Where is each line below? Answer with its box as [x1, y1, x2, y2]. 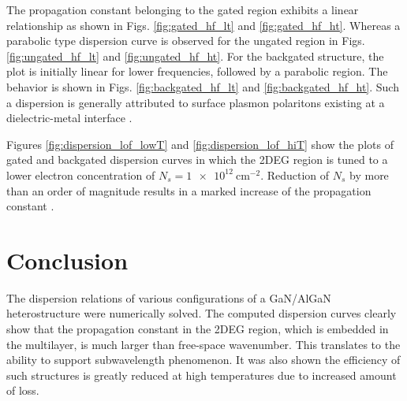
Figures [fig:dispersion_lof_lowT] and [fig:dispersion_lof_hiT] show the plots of [6, 136, 394, 152]
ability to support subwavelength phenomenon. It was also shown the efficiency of [6, 351, 401, 368]
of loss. [6, 382, 39, 399]
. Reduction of [260, 166, 330, 183]
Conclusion [6, 243, 129, 276]
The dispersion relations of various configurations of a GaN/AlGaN [6, 289, 331, 306]
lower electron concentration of [6, 166, 155, 183]
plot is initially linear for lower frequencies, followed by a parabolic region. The [6, 63, 388, 80]
